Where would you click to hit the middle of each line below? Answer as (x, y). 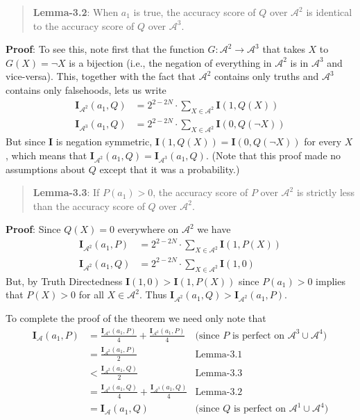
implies (331, 281)
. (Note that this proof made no (273, 155)
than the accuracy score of (89, 205)
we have (214, 229)
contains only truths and (267, 76)
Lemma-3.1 (219, 354)
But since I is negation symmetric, (79, 142)
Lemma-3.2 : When (76, 12)
